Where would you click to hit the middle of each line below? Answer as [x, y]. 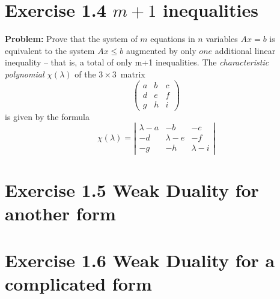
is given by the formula [47, 116]
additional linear [245, 50]
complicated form [78, 284]
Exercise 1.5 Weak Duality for [132, 189]
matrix [133, 74]
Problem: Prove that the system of [71, 39]
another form [60, 213]
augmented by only [161, 50]
